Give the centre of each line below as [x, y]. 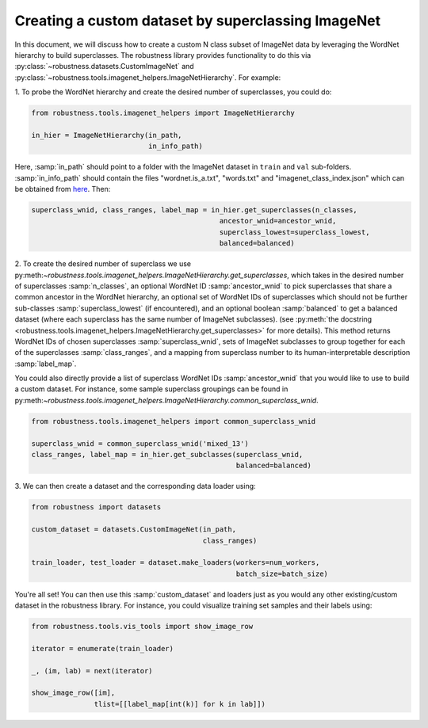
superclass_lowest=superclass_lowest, [294, 232]
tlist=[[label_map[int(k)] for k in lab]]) [180, 704]
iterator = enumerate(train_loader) [103, 648]
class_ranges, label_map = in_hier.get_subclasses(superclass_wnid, [167, 455]
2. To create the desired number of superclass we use [103, 264]
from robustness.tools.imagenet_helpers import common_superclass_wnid [174, 421]
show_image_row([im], [73, 693]
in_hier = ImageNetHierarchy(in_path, [107, 135]
